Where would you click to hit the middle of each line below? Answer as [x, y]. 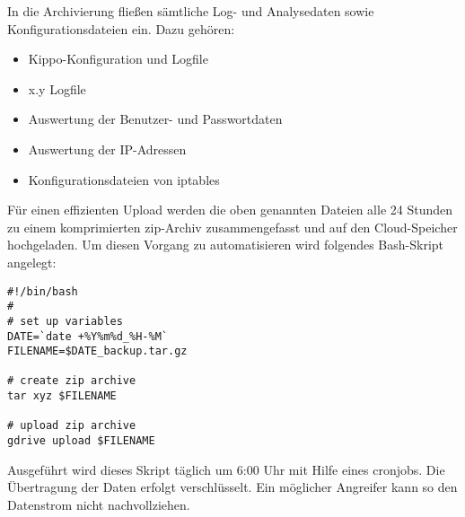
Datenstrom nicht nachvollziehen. [99, 504]
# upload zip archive [72, 426]
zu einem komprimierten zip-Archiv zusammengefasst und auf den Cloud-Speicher [232, 227]
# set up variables [65, 321]
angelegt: [32, 262]
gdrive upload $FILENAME [81, 441]
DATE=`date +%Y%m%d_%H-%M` [88, 336]
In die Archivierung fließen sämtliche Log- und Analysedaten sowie [191, 11]
